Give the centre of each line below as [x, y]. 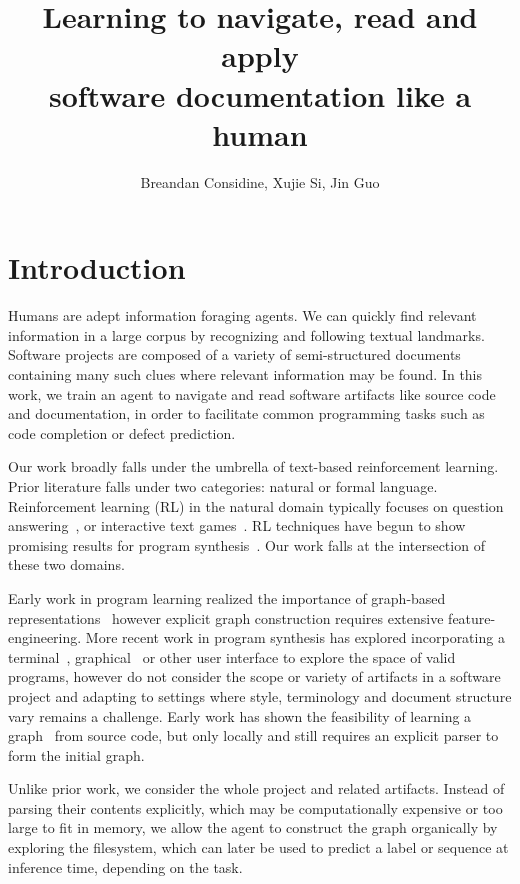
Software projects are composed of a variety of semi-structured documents [234, 354]
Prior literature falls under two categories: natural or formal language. [223, 485]
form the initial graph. [76, 754]
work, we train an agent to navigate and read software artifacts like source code [252, 393]
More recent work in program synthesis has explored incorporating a [295, 637]
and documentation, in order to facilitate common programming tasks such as [246, 413]
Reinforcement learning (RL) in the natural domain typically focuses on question [256, 505]
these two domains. [66, 564]
